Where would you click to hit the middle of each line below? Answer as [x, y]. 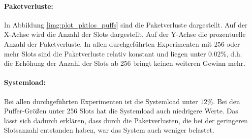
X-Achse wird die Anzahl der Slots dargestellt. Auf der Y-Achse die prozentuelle [125, 34]
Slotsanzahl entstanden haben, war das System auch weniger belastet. [109, 130]
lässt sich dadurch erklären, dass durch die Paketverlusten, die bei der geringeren [126, 120]
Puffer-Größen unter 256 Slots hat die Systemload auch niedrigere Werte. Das [121, 111]
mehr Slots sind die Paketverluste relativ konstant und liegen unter [105, 53]
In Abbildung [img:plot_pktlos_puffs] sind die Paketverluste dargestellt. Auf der [126, 24]
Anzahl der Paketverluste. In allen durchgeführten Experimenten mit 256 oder [122, 43]
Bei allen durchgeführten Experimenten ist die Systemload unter [101, 101]
